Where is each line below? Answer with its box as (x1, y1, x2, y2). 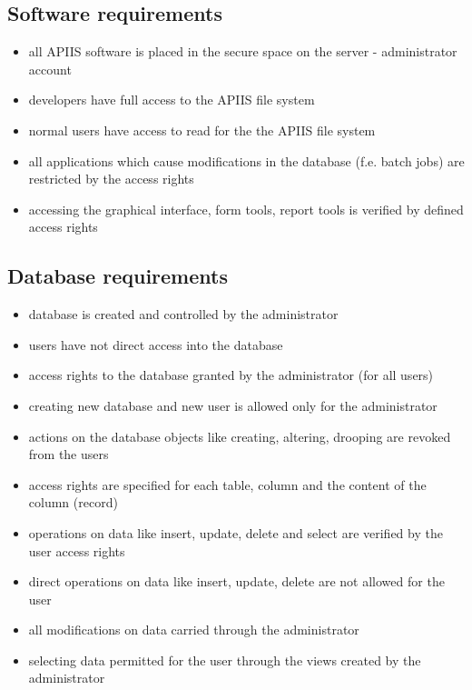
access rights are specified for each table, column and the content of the (28, 475, 427, 494)
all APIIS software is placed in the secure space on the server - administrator (28, 42, 457, 61)
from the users (28, 445, 109, 464)
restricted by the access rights (28, 169, 194, 188)
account (28, 59, 72, 78)
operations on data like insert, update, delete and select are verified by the (28, 523, 443, 542)
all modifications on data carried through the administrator (28, 620, 359, 639)
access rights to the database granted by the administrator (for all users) (28, 365, 434, 385)
